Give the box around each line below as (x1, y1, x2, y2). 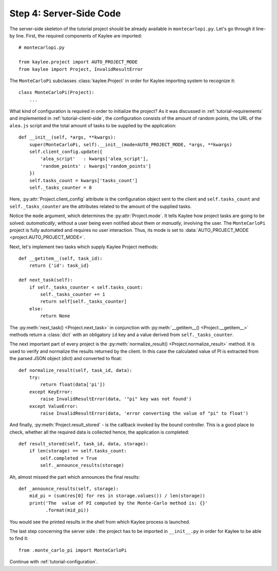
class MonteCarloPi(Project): (18, 90, 95, 95)
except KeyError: (29, 389, 73, 395)
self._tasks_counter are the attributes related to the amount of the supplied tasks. (9, 203, 192, 209)
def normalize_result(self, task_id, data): (18, 367, 133, 373)
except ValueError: (29, 403, 78, 409)
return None (40, 313, 70, 319)
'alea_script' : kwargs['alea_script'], (40, 156, 149, 162)
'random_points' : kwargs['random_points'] (40, 163, 151, 169)
